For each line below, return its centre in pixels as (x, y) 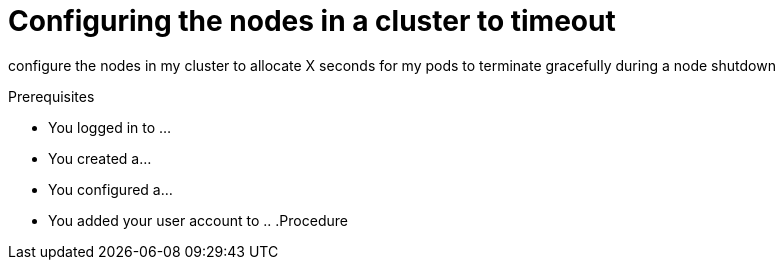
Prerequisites (51, 96)
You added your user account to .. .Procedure (198, 220)
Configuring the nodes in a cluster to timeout (312, 21)
